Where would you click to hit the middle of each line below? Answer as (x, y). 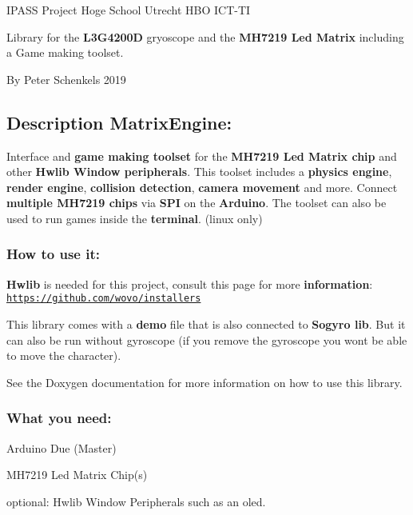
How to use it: (53, 254)
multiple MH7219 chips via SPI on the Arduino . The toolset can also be (197, 203)
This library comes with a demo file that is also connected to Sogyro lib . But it (206, 324)
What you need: (59, 418)
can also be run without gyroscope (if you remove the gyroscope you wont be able (207, 339)
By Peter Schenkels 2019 (66, 79)
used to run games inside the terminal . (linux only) (135, 218)
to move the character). (64, 355)
